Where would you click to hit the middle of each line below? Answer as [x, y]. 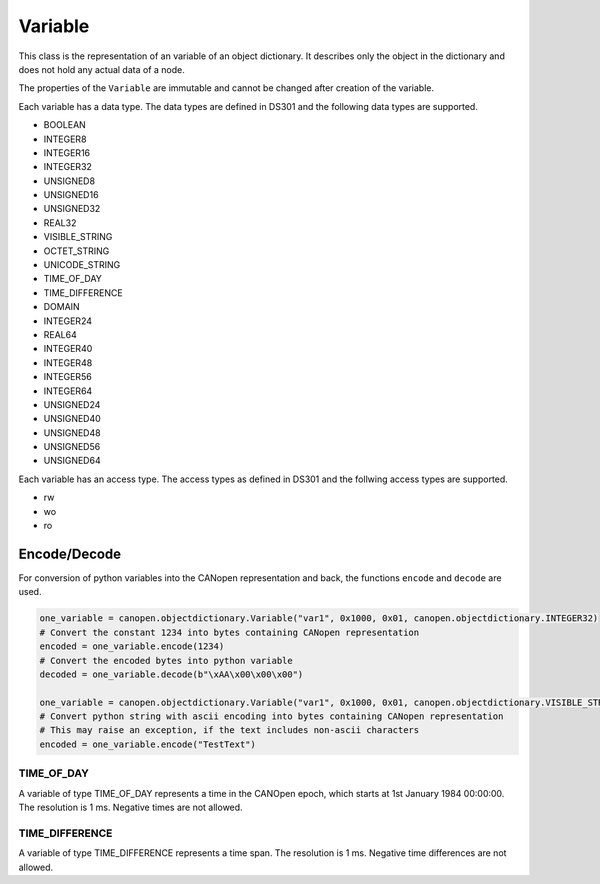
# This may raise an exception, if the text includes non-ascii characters [229, 730]
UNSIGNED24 [72, 404]
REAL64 [60, 334]
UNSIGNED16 [71, 195]
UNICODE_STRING [82, 265]
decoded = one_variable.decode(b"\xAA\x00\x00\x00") [171, 674]
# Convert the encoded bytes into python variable [166, 660]
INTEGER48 [68, 362]
